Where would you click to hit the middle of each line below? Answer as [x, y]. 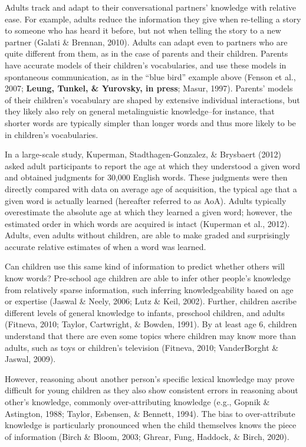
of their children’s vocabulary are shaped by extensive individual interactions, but [152, 99]
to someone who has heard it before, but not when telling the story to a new [143, 30]
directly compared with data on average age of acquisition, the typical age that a [151, 188]
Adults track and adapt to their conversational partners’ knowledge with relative [150, 7]
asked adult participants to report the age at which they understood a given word [152, 165]
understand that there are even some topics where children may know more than [150, 336]
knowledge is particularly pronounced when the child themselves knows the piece [151, 425]
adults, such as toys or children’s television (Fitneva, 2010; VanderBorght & [142, 347]
